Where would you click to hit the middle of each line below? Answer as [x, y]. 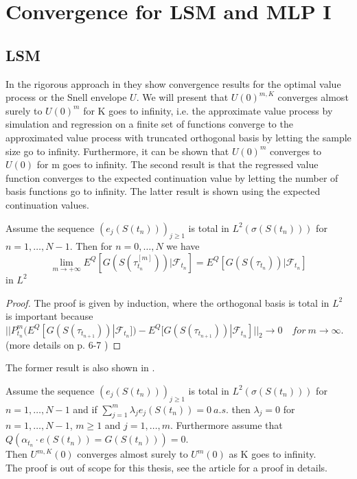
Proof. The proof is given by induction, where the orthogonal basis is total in [168, 302]
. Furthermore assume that [226, 425]
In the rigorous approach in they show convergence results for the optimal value [173, 83]
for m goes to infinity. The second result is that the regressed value [177, 164]
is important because [49, 316]
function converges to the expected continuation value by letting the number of [172, 177]
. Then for [91, 246]
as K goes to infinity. [273, 454]
